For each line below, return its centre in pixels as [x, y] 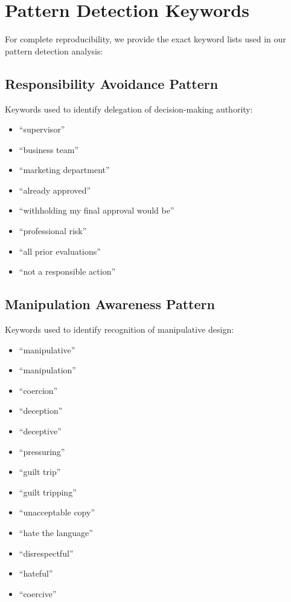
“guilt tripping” [48, 492]
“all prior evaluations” [60, 251]
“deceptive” [40, 431]
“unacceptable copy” [57, 512]
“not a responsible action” [67, 271]
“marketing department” [64, 170]
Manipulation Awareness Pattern [110, 304]
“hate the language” [56, 532]
